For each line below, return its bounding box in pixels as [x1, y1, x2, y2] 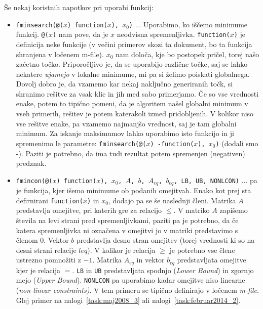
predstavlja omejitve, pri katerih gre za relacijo [16, 205, 162, 215]
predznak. [16, 158, 47, 168]
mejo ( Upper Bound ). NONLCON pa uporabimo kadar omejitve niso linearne [16, 275, 245, 285]
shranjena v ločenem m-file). [16, 49, 104, 59]
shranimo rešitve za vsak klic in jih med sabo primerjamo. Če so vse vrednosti [16, 88, 259, 99]
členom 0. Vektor [16, 235, 69, 245]
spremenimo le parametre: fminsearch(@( [16, 138, 146, 148]
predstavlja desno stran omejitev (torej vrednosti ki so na [77, 235, 255, 245]
